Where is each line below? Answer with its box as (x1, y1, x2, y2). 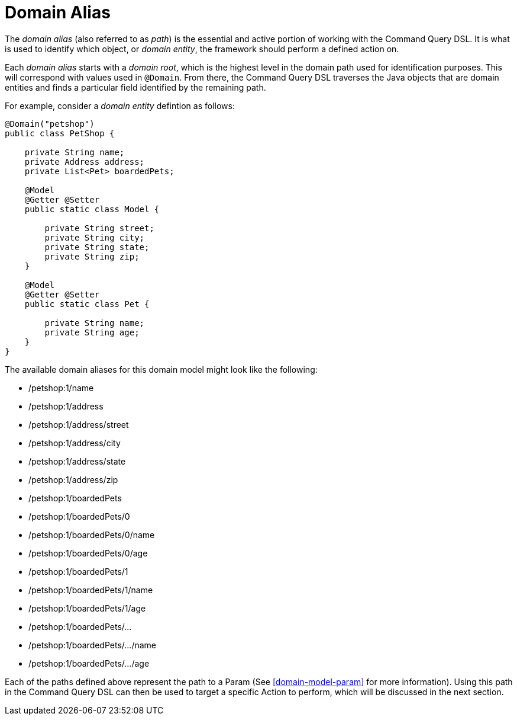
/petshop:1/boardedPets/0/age (28, 548, 148, 558)
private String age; (44, 327, 140, 337)
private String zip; (44, 251, 140, 261)
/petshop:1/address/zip (28, 474, 118, 485)
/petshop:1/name (28, 382, 94, 393)
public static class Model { (24, 204, 160, 214)
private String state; (44, 242, 150, 252)
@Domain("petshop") (5, 119, 95, 129)
